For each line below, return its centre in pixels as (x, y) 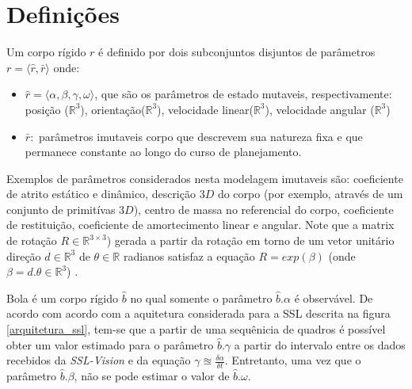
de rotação (32, 240)
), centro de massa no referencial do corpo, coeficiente (263, 209)
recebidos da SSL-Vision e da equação (99, 360)
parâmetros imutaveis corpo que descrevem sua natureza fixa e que (201, 136)
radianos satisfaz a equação (189, 256)
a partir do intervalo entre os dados (320, 344)
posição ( (47, 109)
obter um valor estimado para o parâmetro (110, 344)
